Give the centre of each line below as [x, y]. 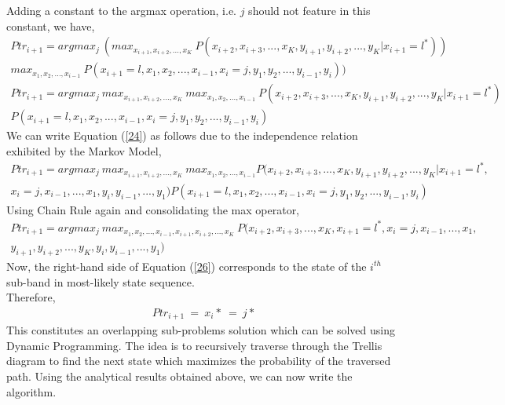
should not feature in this [309, 10]
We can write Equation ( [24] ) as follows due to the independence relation [182, 135]
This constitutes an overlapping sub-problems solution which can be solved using [201, 330]
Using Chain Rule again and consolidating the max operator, [153, 209]
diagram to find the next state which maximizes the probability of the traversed [199, 361]
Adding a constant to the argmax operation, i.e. [122, 10]
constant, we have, [51, 26]
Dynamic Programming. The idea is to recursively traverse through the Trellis [194, 345]
